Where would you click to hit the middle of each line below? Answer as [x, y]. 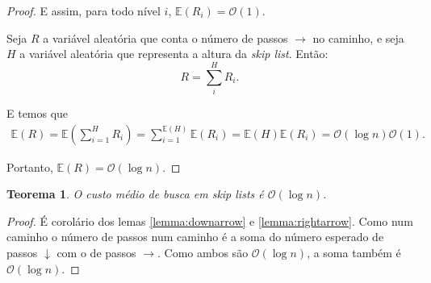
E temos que [38, 112]
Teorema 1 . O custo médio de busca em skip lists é [135, 194]
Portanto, [30, 166]
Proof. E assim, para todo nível [84, 10]
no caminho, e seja [358, 37]
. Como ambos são [203, 252]
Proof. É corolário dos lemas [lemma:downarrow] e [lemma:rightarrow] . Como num [210, 221]
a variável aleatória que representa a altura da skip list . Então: [174, 54]
